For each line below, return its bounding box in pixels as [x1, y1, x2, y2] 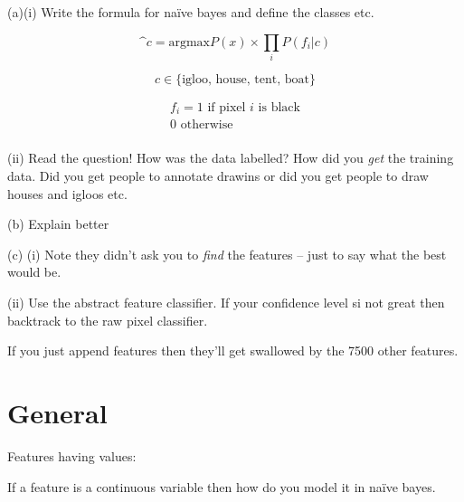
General [7, 394, 108, 431]
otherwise [180, 118, 233, 132]
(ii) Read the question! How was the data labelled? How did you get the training [7, 148, 454, 167]
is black [258, 100, 300, 114]
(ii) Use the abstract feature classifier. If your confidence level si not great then [7, 293, 445, 312]
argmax [168, 35, 210, 49]
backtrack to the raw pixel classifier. [7, 310, 208, 329]
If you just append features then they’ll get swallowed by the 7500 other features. [7, 341, 459, 360]
